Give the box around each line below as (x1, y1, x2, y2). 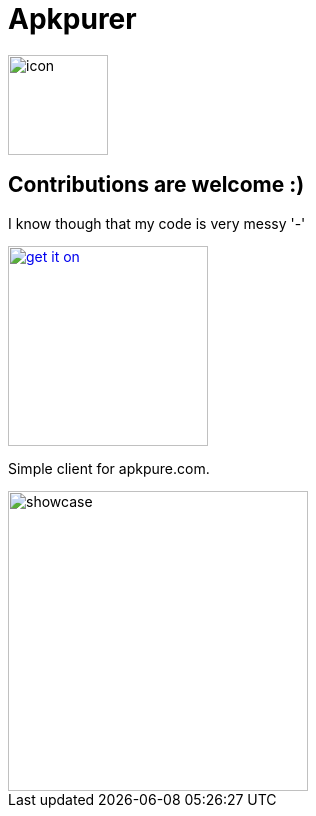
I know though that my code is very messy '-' (8, 214, 306, 232)
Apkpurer (8, 2, 137, 36)
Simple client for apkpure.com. (8, 459, 210, 477)
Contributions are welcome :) (8, 172, 305, 198)
